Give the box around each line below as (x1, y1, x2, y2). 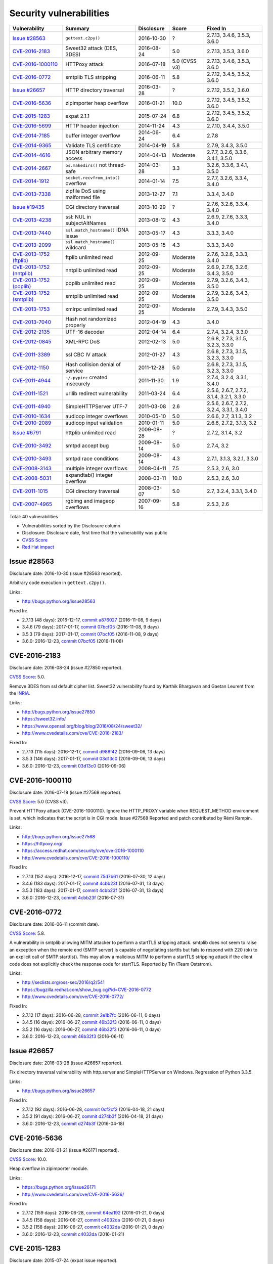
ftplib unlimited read (65, 253, 113, 260)
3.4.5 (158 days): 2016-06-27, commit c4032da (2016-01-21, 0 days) (22, 1216, 164, 1223)
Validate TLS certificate (65, 142, 121, 149)
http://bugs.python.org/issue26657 (22, 1088, 96, 1094)
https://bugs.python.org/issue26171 (22, 1184, 96, 1190)
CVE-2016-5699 (12, 122, 52, 129)
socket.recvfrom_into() (65, 175, 120, 180)
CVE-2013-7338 (12, 190, 51, 197)
